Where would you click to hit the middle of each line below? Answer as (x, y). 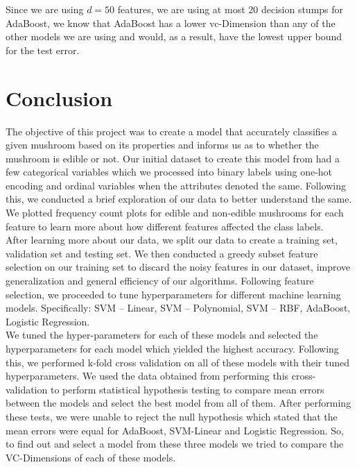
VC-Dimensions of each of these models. (91, 457)
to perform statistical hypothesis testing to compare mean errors (187, 389)
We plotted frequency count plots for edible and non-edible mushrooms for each (175, 213)
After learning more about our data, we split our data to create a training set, (172, 240)
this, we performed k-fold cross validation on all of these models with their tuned (177, 362)
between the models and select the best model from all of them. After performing (178, 403)
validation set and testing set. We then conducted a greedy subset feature (162, 253)
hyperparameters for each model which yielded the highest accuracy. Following (172, 348)
